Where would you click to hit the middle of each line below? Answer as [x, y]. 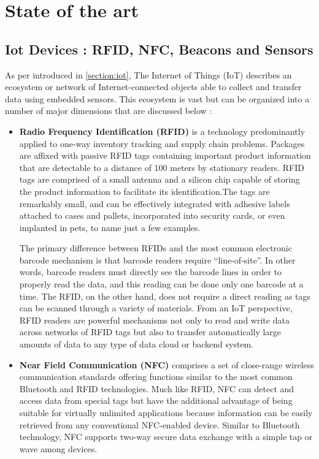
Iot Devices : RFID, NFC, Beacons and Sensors [159, 49]
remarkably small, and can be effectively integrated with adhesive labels [155, 203]
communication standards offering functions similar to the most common [156, 377]
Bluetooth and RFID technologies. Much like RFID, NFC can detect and [157, 388]
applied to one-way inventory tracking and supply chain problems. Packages [162, 143]
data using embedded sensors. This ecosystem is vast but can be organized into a [157, 98]
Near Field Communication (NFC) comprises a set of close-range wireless [167, 364]
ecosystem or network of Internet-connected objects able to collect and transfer [153, 87]
